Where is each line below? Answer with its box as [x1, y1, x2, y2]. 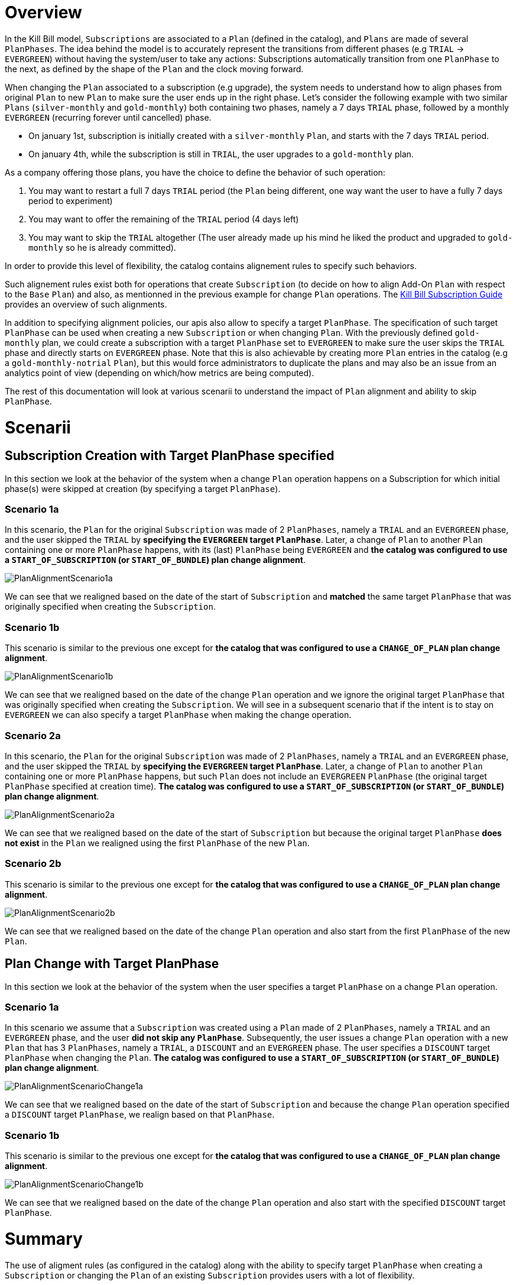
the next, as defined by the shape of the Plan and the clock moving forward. [5, 63, 304, 74]
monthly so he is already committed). [28, 242, 176, 253]
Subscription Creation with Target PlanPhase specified [5, 448, 335, 464]
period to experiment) [28, 195, 113, 206]
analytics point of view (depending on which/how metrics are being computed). [5, 367, 314, 378]
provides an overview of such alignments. [5, 299, 167, 309]
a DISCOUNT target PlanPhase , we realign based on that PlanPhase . [5, 1109, 275, 1120]
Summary [5, 1228, 83, 1249]
